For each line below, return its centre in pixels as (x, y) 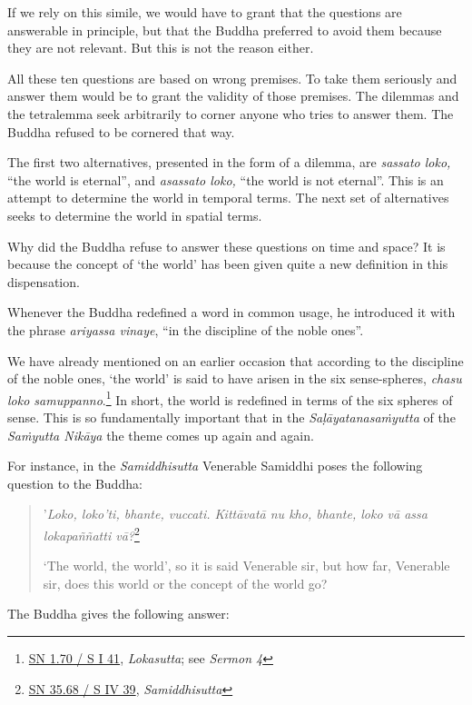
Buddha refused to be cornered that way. (121, 131)
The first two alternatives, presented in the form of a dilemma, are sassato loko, (229, 162)
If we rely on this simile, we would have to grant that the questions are (205, 12)
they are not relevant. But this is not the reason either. (161, 48)
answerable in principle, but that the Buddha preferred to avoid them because (225, 30)
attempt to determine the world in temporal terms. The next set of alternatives (228, 198)
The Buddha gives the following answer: (118, 614)
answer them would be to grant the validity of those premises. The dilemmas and (233, 96)
